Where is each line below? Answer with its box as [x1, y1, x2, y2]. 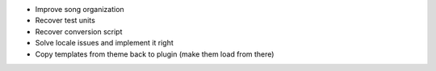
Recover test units [35, 16, 96, 26]
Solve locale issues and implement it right [35, 38, 174, 48]
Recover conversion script [35, 26, 123, 36]
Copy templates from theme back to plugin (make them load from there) [35, 49, 275, 59]
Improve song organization [35, 5, 124, 14]
